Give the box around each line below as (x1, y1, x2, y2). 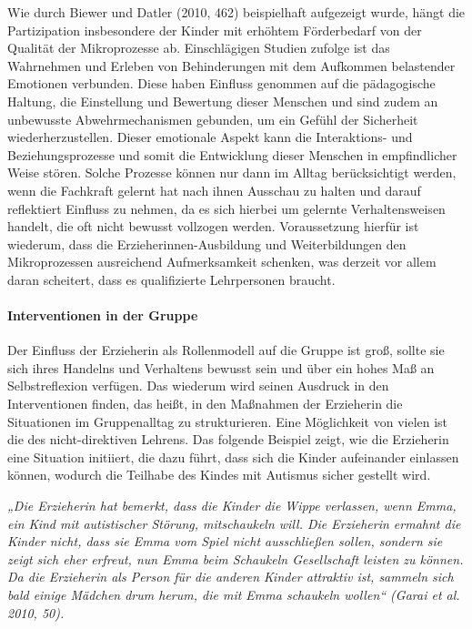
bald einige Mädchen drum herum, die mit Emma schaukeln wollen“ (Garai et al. (7, 585, 460, 604)
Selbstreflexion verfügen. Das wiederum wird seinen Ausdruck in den (7, 376, 389, 395)
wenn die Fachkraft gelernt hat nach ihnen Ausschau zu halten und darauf (7, 180, 421, 199)
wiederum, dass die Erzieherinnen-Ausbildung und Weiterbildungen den (7, 234, 407, 253)
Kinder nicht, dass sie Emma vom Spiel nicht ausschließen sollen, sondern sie (7, 532, 443, 551)
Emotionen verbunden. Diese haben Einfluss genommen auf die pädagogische (7, 74, 436, 93)
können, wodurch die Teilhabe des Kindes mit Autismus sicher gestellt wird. (7, 465, 431, 484)
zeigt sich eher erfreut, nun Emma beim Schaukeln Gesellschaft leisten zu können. (7, 549, 464, 568)
